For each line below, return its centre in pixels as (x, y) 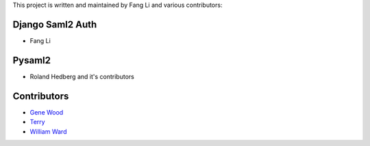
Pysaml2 (32, 60)
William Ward (48, 131)
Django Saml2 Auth (55, 24)
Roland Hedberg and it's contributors (82, 76)
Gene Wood (47, 112)
